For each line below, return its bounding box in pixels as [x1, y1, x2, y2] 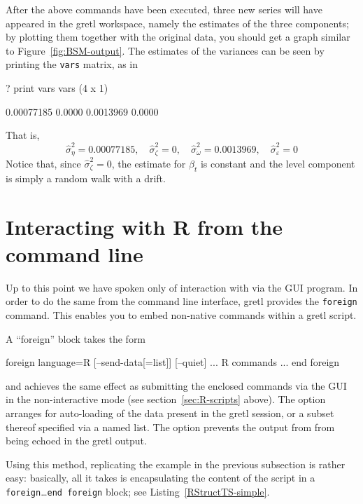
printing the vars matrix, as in [6, 57, 138, 71]
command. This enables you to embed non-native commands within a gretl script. [6, 307, 357, 322]
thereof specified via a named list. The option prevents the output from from [6, 419, 335, 434]
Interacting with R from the [6, 212, 283, 240]
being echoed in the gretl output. [6, 433, 147, 448]
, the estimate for [111, 156, 186, 170]
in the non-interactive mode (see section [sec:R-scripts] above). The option [6, 392, 326, 407]
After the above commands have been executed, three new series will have [6, 2, 322, 16]
